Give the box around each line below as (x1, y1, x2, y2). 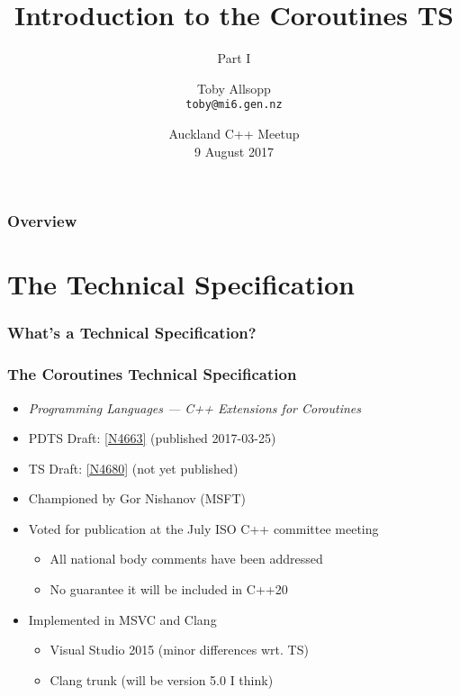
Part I (217, 49, 251, 68)
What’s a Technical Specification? (7, 321, 257, 344)
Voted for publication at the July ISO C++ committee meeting (28, 519, 379, 538)
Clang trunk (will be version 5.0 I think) (50, 670, 274, 689)
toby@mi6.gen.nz (185, 98, 283, 112)
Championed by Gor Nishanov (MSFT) (28, 489, 246, 508)
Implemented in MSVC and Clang (28, 610, 217, 628)
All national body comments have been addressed (50, 549, 323, 568)
